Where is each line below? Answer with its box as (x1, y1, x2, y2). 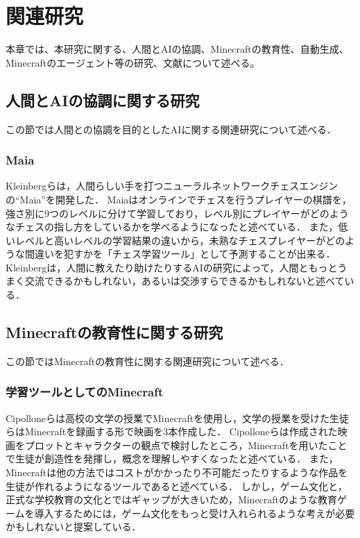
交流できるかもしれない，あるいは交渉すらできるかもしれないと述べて (24, 274, 345, 288)
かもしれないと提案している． (6, 519, 142, 534)
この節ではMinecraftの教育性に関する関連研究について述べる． (6, 353, 289, 368)
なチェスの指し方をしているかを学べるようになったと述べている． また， (6, 219, 338, 234)
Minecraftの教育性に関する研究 (6, 321, 223, 343)
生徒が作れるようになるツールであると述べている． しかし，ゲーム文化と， (6, 478, 348, 493)
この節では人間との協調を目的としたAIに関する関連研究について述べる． (6, 121, 336, 136)
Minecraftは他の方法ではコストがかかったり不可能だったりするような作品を (6, 465, 348, 480)
